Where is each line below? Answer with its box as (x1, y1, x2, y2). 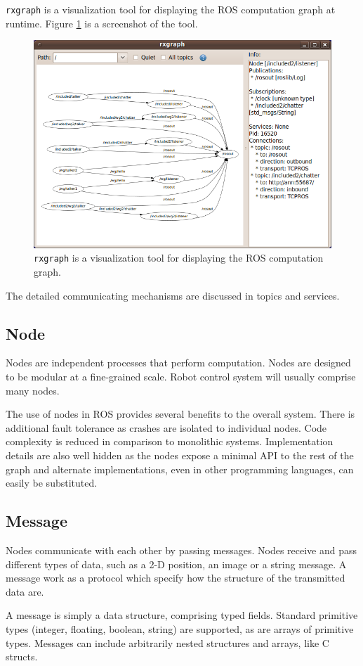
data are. (6, 584, 44, 598)
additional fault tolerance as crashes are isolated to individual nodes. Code (6, 420, 327, 435)
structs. (6, 649, 38, 664)
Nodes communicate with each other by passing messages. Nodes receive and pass (6, 542, 357, 557)
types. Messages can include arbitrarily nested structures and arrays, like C (6, 635, 329, 650)
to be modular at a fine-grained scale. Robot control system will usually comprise (6, 369, 356, 383)
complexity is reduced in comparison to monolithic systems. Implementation (6, 434, 334, 449)
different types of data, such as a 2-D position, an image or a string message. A (6, 556, 347, 571)
